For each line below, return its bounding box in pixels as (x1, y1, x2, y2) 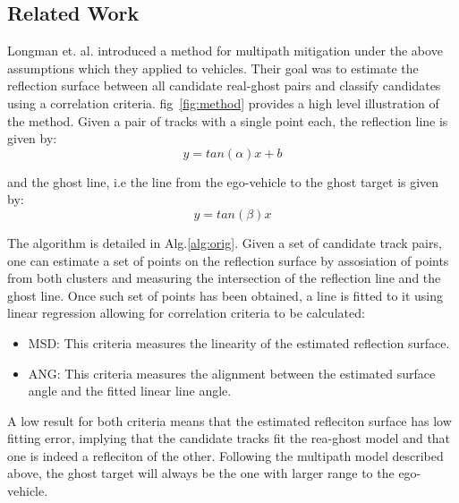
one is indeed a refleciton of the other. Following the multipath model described (7, 446, 444, 465)
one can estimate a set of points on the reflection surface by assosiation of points (7, 251, 449, 269)
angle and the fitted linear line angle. (28, 381, 232, 400)
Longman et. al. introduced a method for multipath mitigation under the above (7, 41, 443, 60)
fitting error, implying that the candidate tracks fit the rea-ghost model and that (7, 429, 451, 448)
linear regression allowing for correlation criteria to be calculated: (7, 303, 365, 322)
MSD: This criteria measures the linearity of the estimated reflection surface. (28, 333, 450, 352)
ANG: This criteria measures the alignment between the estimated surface (28, 363, 436, 382)
